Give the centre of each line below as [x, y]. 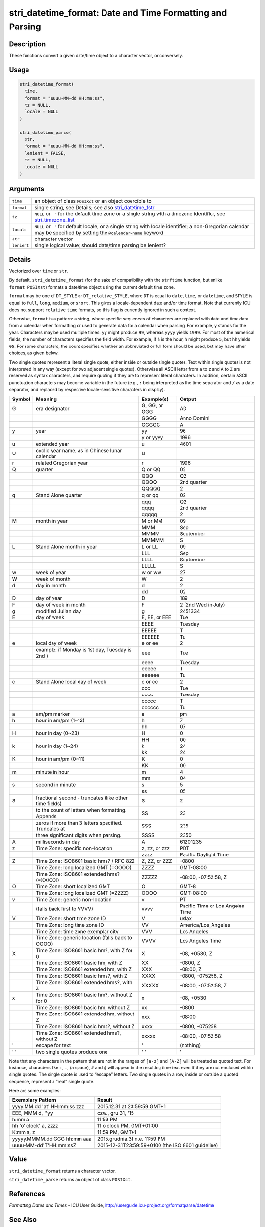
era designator [53, 408]
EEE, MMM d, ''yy [33, 1113]
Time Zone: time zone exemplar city [77, 931]
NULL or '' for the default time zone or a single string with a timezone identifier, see [130, 214]
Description [27, 44]
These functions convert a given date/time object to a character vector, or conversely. [96, 55]
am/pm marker [53, 714]
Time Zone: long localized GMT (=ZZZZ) [82, 893]
